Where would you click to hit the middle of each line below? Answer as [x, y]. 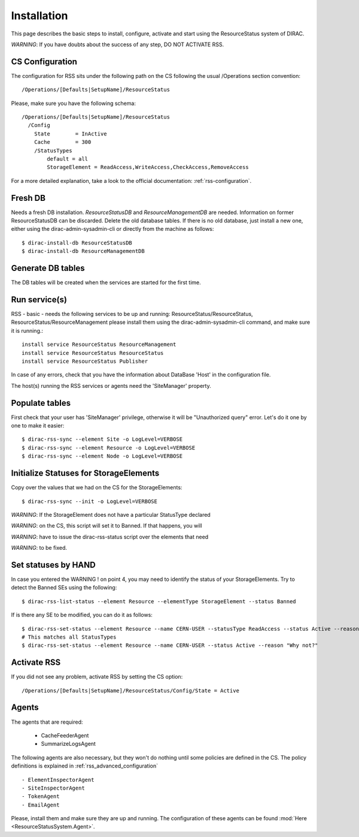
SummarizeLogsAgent [68, 744]
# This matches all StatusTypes [69, 637]
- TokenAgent [41, 797]
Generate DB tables [48, 268]
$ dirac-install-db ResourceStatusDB [77, 243]
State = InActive [70, 134]
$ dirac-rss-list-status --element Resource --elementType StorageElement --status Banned [159, 601]
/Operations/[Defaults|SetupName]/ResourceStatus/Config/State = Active [130, 690]
